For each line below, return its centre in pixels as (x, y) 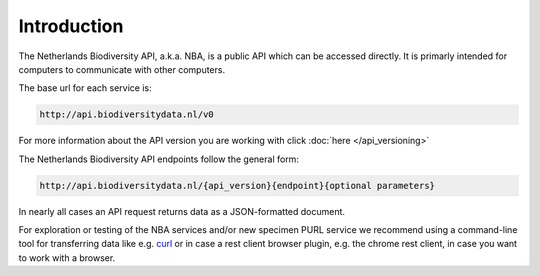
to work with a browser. (67, 257)
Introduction (71, 26)
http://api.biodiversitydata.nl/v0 (126, 114)
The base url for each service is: (85, 88)
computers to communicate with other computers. (121, 69)
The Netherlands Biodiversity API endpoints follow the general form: (159, 159)
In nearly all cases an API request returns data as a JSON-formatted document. (181, 211)
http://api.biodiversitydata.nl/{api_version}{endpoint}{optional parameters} (237, 185)
